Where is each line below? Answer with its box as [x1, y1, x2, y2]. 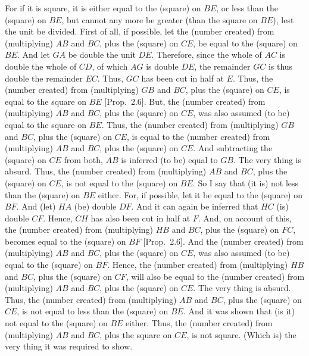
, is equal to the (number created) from [126, 130, 270, 142]
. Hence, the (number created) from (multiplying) [107, 258, 288, 271]
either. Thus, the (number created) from [126, 317, 273, 329]
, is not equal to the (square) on [61, 176, 178, 189]
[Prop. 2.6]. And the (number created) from [143, 235, 304, 247]
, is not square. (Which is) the [186, 328, 296, 341]
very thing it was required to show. [5, 340, 133, 352]
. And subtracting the [193, 142, 273, 154]
